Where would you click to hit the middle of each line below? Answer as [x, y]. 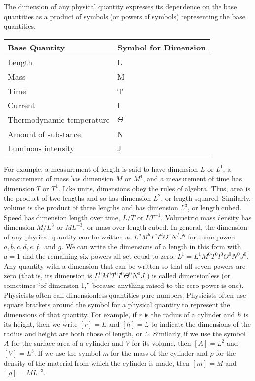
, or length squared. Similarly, [206, 198]
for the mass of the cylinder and [159, 353]
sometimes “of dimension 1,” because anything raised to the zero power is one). [124, 285]
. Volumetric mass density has [206, 217]
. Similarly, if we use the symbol [197, 333]
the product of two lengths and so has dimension [78, 198]
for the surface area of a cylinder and [67, 343]
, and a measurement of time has [192, 178]
